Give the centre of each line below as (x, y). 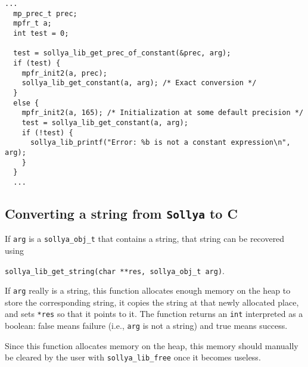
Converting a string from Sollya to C (121, 213)
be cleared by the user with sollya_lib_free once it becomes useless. (133, 357)
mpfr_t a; (32, 24)
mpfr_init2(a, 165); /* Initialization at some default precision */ (163, 113)
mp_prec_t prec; (45, 13)
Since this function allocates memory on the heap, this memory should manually (152, 345)
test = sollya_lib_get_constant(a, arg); (105, 122)
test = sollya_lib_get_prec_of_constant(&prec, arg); (122, 53)
